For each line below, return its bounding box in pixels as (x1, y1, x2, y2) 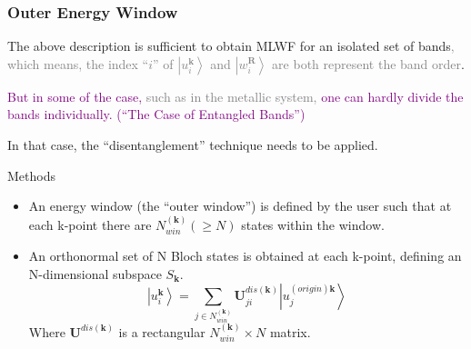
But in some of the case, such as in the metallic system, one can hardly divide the (7, 86, 464, 105)
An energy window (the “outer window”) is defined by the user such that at (28, 196, 452, 215)
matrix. (269, 322, 311, 341)
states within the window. (241, 214, 385, 234)
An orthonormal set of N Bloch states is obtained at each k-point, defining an (28, 246, 462, 265)
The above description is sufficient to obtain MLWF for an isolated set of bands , (7, 36, 455, 55)
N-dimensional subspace (28, 264, 162, 283)
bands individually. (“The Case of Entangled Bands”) (7, 105, 306, 124)
